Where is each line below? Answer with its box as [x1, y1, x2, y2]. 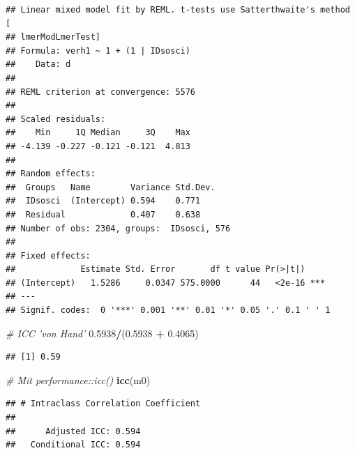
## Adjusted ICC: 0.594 [6, 426, 141, 436]
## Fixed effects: [6, 250, 91, 261]
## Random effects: [6, 169, 96, 179]
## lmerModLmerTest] [6, 32, 101, 43]
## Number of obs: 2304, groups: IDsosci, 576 [6, 223, 231, 233]
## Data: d [6, 59, 71, 70]
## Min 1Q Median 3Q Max [6, 128, 190, 138]
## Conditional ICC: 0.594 [6, 440, 141, 450]
